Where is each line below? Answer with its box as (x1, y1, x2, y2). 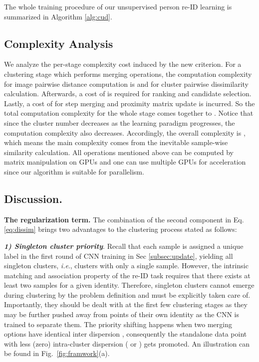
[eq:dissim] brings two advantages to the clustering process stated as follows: (4, 224, 237, 234)
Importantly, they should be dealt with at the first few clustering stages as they (4, 299, 248, 310)
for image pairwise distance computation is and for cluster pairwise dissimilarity (4, 78, 249, 89)
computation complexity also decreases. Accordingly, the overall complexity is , (4, 127, 246, 138)
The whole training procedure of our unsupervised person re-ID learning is (4, 1, 232, 11)
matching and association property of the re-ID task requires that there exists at (4, 270, 251, 280)
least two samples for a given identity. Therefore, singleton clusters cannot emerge (4, 280, 255, 290)
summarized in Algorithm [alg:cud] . (4, 11, 112, 21)
